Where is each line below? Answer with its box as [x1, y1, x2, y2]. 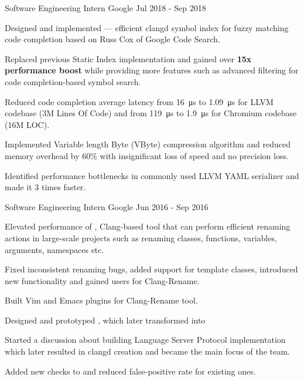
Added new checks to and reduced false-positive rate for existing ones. [5, 365, 256, 377]
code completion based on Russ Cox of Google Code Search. [5, 33, 220, 45]
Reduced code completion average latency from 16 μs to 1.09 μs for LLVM [5, 95, 274, 107]
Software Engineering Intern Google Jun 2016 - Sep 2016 [5, 200, 209, 213]
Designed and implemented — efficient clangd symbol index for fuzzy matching [5, 21, 289, 33]
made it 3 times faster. [5, 181, 86, 193]
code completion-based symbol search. [5, 75, 141, 87]
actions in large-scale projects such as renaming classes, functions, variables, [5, 231, 277, 244]
